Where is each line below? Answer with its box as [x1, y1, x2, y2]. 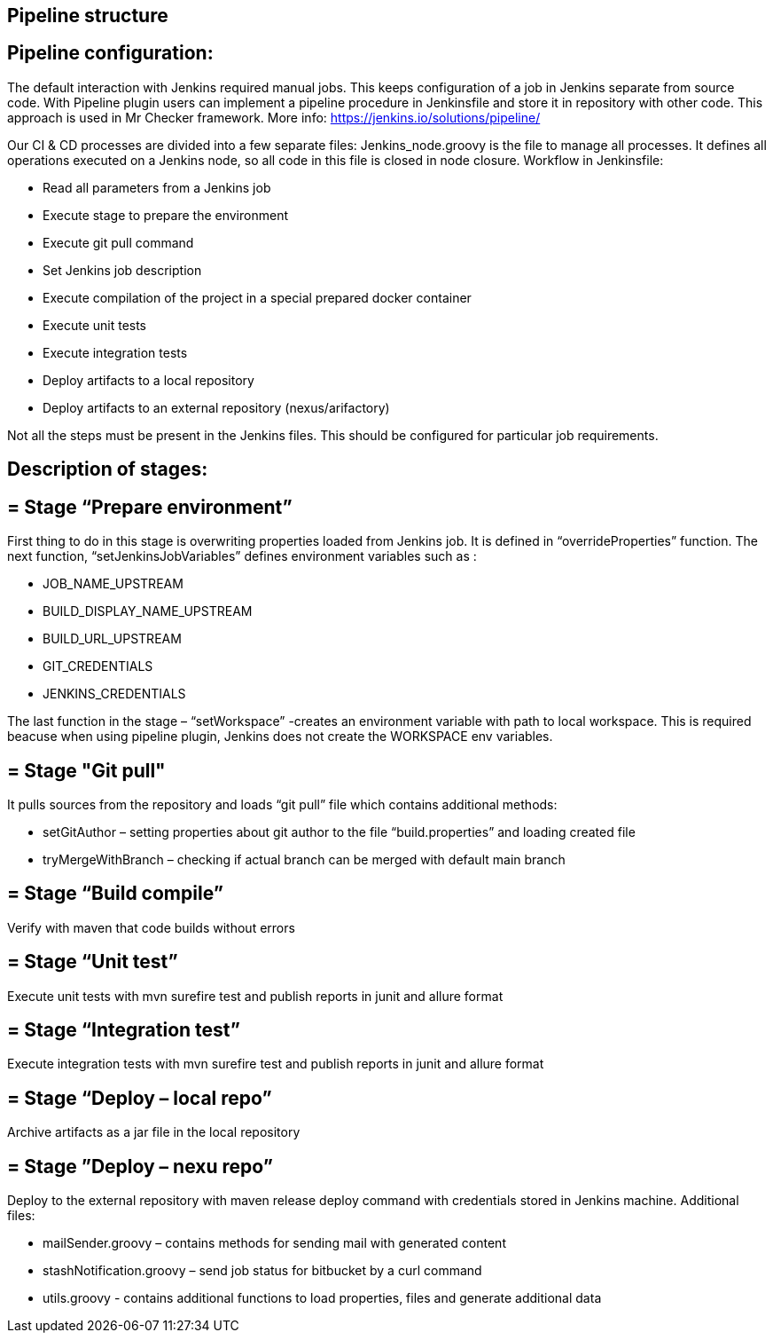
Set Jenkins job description [43, 262, 202, 278]
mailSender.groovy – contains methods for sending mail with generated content [43, 1235, 506, 1251]
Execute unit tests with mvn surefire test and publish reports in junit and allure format [7, 988, 504, 1004]
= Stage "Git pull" [7, 759, 166, 782]
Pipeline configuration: [7, 42, 214, 65]
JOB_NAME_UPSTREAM [43, 576, 183, 592]
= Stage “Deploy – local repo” [7, 1086, 272, 1109]
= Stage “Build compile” [7, 882, 223, 905]
